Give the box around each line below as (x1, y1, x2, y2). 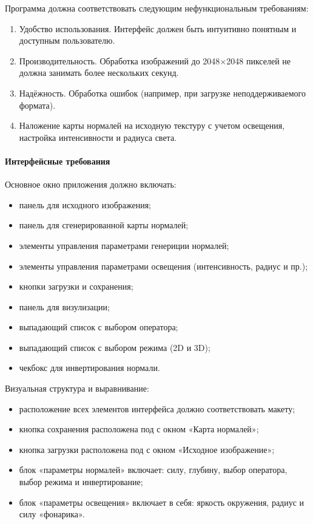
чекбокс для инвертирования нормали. (19, 361, 160, 374)
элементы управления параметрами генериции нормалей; (19, 239, 229, 251)
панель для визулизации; (19, 300, 110, 313)
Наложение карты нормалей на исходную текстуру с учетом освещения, (19, 119, 285, 132)
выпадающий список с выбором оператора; (19, 321, 178, 333)
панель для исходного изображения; (19, 198, 152, 211)
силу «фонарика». (19, 508, 85, 520)
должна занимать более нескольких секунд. (19, 66, 179, 79)
